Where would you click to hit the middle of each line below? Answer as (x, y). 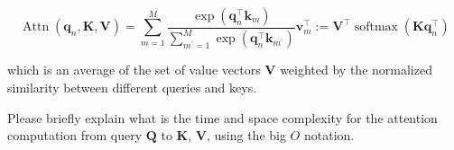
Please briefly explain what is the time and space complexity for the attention (222, 117)
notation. (329, 135)
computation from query (75, 135)
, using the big (246, 135)
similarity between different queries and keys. (132, 87)
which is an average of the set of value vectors (134, 70)
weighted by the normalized (356, 70)
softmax (376, 27)
